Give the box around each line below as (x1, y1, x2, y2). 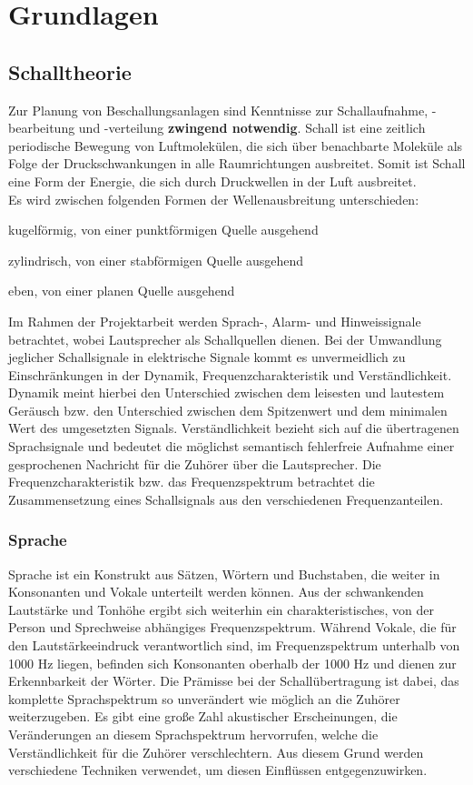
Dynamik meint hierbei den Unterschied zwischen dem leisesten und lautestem (8, 383, 445, 402)
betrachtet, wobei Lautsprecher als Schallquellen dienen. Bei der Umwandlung (8, 329, 442, 348)
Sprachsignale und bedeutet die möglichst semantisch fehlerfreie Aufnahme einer (8, 437, 455, 456)
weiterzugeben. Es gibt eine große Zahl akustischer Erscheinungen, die (8, 707, 398, 726)
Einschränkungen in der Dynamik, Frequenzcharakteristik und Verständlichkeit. (8, 365, 452, 384)
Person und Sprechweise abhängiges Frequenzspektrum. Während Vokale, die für (8, 618, 457, 637)
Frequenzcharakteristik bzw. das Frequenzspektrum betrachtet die (8, 472, 375, 491)
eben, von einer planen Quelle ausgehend (8, 281, 235, 300)
